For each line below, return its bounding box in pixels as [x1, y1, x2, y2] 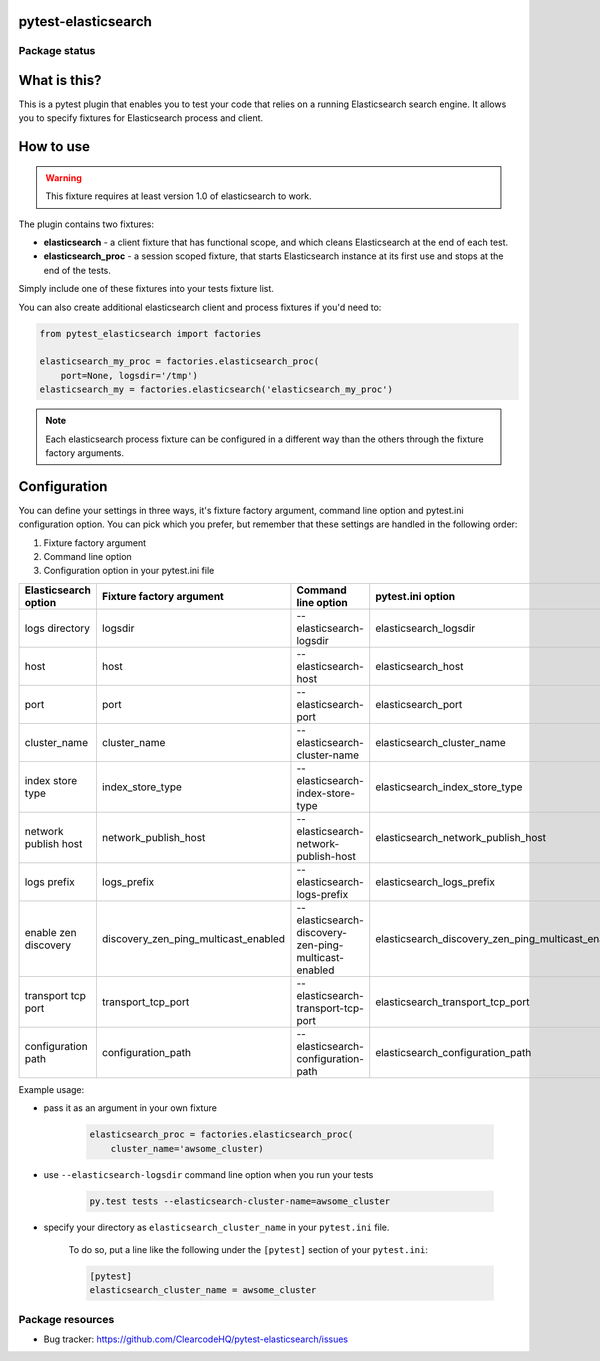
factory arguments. [45, 446, 125, 459]
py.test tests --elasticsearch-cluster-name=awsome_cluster [89, 1195, 391, 1207]
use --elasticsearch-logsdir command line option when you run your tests [43, 1168, 374, 1180]
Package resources [18, 1312, 115, 1326]
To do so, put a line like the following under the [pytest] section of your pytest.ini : [68, 1243, 429, 1255]
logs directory [24, 621, 90, 635]
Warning [45, 171, 82, 184]
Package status [18, 44, 96, 58]
